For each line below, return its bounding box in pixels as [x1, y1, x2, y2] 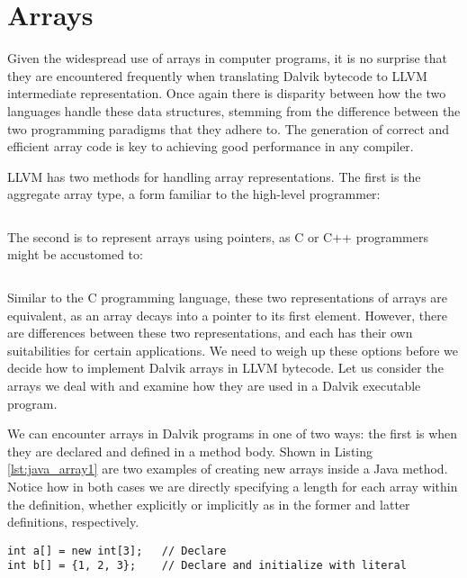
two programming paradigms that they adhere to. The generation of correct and [7, 119, 450, 138]
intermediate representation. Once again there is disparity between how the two [7, 84, 446, 103]
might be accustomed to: [7, 245, 143, 264]
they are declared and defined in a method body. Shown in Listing [7, 441, 373, 460]
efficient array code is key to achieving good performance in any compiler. [7, 137, 414, 156]
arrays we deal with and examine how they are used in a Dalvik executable [7, 376, 421, 395]
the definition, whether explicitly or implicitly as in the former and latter [7, 494, 410, 513]
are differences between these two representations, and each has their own [7, 323, 413, 342]
